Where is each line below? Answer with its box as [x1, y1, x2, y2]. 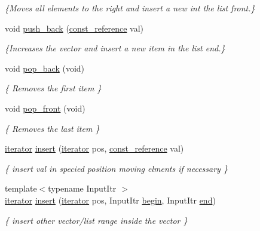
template [5, 182, 37, 195]
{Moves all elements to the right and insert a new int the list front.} [5, 2, 255, 14]
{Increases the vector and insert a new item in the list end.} [5, 42, 225, 54]
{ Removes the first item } [5, 82, 102, 94]
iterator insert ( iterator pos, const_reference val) [5, 142, 184, 155]
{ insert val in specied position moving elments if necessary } [5, 162, 228, 174]
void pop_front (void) [5, 101, 85, 114]
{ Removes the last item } [5, 122, 100, 134]
